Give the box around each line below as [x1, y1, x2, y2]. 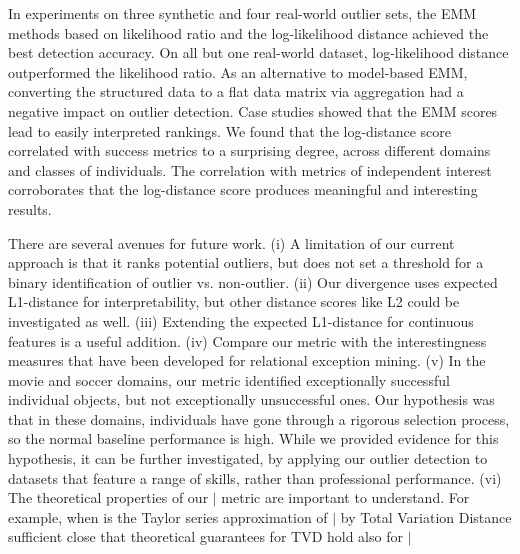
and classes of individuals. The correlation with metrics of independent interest [8, 159, 492, 180]
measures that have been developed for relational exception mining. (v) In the [8, 350, 486, 371]
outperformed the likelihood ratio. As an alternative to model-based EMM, [8, 61, 468, 82]
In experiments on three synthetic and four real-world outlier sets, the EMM [8, 3, 477, 23]
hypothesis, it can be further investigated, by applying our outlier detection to [8, 448, 488, 469]
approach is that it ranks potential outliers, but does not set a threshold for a [8, 252, 484, 273]
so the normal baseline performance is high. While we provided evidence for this [8, 428, 499, 449]
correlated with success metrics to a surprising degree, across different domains [8, 140, 491, 161]
